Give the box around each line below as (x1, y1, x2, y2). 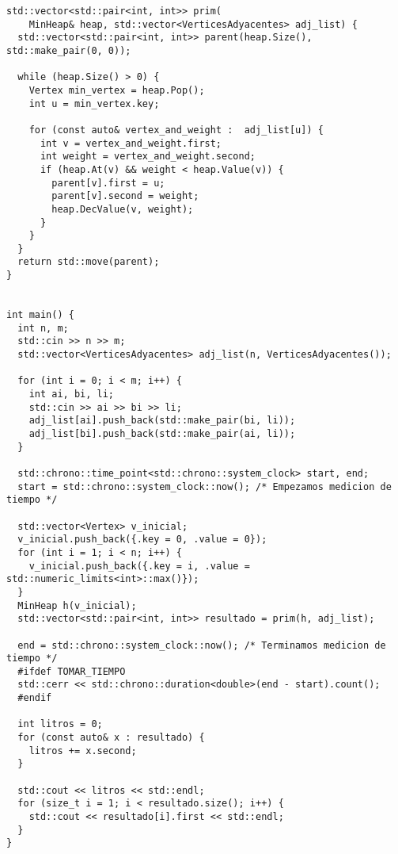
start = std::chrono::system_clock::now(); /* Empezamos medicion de (17, 481, 392, 492)
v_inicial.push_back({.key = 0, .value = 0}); (17, 534, 267, 546)
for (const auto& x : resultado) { (17, 732, 205, 744)
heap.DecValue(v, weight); (51, 203, 194, 215)
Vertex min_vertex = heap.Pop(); (28, 84, 205, 96)
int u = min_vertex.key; (28, 98, 160, 109)
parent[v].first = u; (51, 177, 165, 189)
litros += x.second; (28, 745, 137, 756)
